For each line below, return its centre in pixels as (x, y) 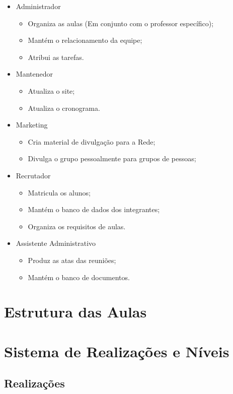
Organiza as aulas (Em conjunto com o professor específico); (121, 23)
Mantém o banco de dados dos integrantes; (94, 209)
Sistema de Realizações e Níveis (117, 351)
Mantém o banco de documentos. (79, 277)
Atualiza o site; (51, 90)
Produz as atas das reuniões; (72, 260)
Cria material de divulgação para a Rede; (92, 141)
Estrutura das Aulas (75, 312)
